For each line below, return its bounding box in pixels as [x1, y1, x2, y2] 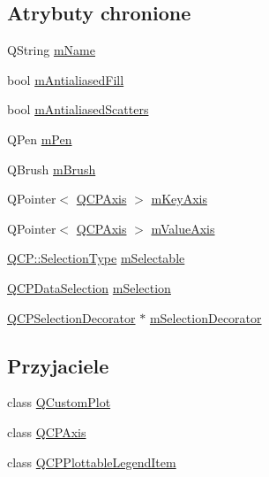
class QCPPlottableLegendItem [7, 452, 176, 471]
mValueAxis [151, 219, 215, 237]
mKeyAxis [151, 189, 207, 208]
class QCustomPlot [7, 393, 111, 412]
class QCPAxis [7, 422, 86, 441]
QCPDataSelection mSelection [7, 278, 171, 296]
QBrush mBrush [7, 159, 96, 178]
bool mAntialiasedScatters [7, 100, 149, 119]
